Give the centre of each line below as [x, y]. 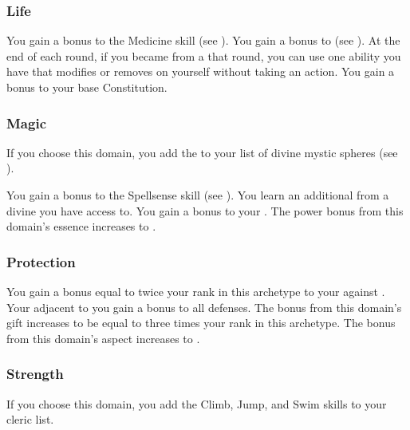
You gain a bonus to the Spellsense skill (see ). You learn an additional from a [198, 195]
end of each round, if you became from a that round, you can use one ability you [204, 55]
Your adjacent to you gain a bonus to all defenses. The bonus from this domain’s [204, 307]
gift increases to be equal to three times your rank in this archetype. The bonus [201, 323]
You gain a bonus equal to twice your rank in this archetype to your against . [196, 291]
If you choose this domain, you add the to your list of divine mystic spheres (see [202, 152]
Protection [41, 261]
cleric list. [30, 419]
